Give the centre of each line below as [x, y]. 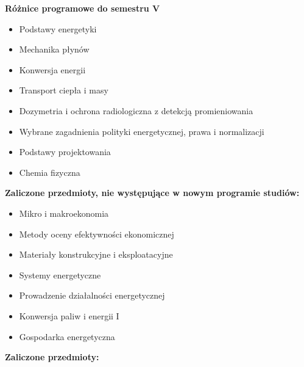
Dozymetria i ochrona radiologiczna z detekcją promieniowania [136, 110]
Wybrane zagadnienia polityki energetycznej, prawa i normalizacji [142, 131]
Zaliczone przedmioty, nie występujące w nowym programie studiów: [152, 193]
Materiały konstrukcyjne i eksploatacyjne [96, 254]
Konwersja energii [52, 69]
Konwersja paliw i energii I [69, 315]
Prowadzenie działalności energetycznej [92, 295]
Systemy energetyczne [60, 274]
